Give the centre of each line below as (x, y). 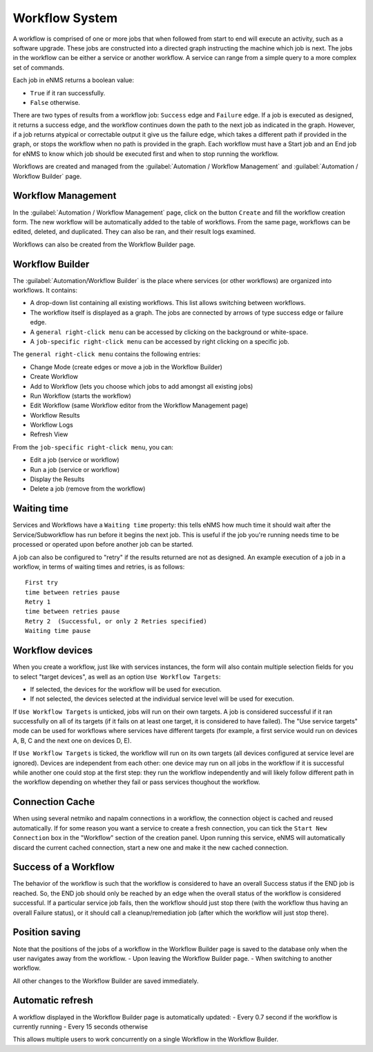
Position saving (47, 932)
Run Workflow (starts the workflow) (80, 396)
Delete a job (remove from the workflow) (88, 489)
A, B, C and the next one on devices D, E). (72, 740)
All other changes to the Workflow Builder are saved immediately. (106, 981)
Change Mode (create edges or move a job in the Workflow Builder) (126, 367)
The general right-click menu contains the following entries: (106, 354)
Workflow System (65, 18)
